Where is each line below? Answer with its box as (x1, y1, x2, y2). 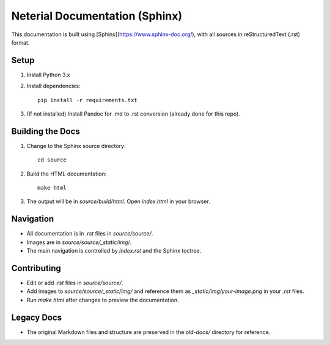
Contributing (11, 263, 61, 273)
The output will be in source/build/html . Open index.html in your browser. (26, 198, 210, 205)
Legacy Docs (11, 312, 62, 322)
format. (11, 39, 30, 46)
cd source (37, 157, 67, 163)
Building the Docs (11, 126, 81, 136)
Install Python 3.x (26, 71, 70, 78)
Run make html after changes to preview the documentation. (26, 296, 179, 303)
